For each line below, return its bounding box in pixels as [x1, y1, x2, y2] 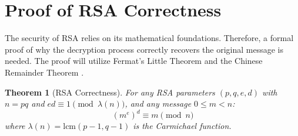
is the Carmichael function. [133, 120, 232, 132]
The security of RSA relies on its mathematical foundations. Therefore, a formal [5, 32, 294, 44]
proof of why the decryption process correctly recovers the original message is [5, 43, 284, 55]
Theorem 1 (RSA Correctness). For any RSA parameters [5, 86, 215, 98]
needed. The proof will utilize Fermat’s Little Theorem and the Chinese [5, 55, 263, 67]
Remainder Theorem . [5, 66, 84, 78]
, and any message [125, 97, 192, 110]
